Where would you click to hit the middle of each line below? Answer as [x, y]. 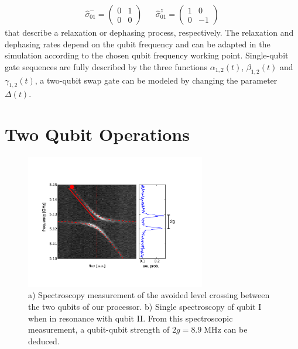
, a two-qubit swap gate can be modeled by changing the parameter [156, 80]
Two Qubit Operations [97, 134]
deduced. [44, 341]
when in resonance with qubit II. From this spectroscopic [131, 318]
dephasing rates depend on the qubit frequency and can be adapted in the [138, 44]
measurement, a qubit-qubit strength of [99, 329]
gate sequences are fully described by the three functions [106, 66]
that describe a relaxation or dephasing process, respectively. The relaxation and [149, 32]
